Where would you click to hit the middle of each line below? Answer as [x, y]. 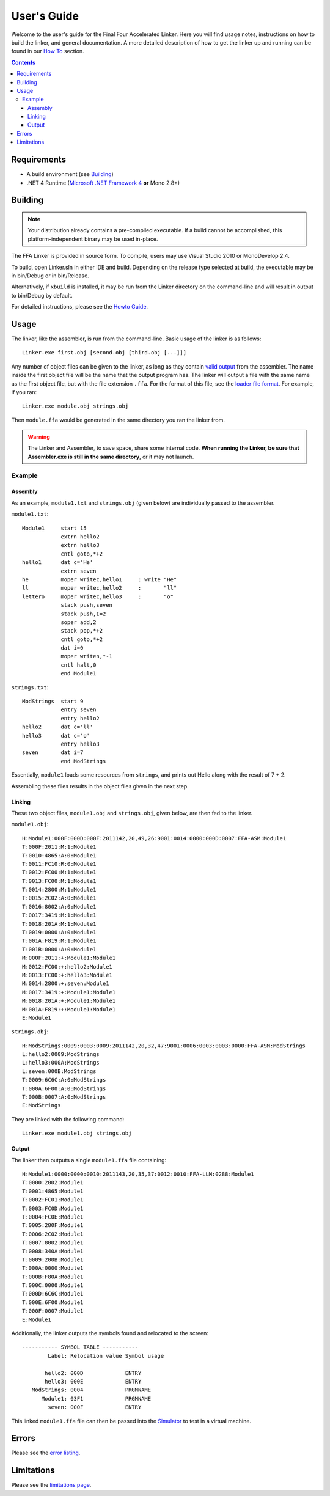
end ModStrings [83, 761]
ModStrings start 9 [53, 702]
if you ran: [24, 392]
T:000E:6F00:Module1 [53, 1302]
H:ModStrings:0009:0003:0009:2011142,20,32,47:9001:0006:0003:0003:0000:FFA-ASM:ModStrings [164, 1046]
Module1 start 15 [54, 528]
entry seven [79, 710]
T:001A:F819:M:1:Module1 [59, 941]
